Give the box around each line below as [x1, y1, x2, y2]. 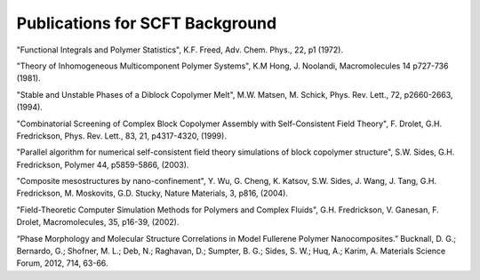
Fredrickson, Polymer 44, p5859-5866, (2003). [16, 159, 189, 170]
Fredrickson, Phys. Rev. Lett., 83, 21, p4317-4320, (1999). [16, 130, 227, 141]
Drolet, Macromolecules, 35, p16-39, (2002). [16, 217, 180, 228]
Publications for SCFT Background [16, 13, 277, 33]
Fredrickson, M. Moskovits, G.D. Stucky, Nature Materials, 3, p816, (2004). [16, 188, 289, 199]
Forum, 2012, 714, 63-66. [16, 258, 108, 268]
